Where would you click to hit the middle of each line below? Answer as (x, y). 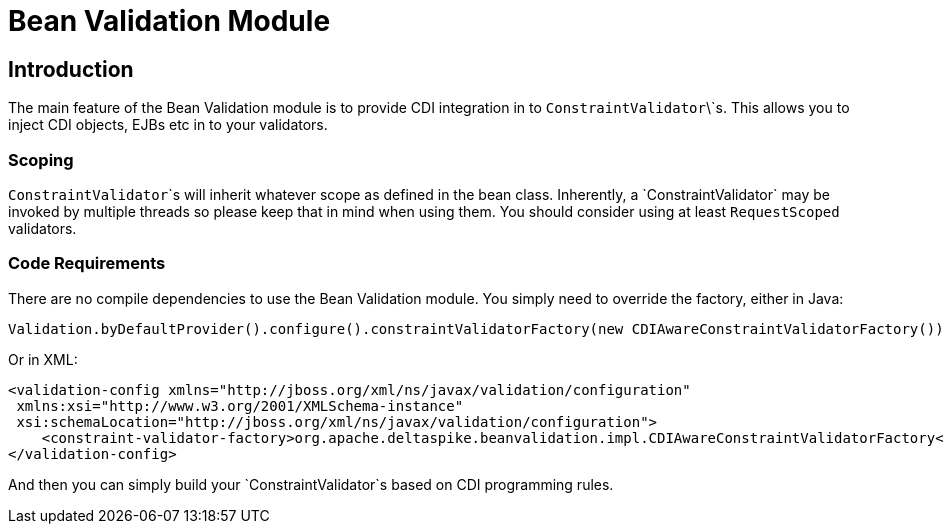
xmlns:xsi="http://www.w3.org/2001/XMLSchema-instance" (240, 405)
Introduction (71, 69)
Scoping (41, 159)
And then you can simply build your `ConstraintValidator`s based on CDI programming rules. (311, 484)
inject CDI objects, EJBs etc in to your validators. (168, 125)
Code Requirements (87, 263)
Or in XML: (43, 359)
